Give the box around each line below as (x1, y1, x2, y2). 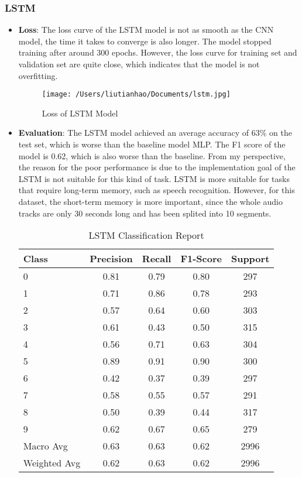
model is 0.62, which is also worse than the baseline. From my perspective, (18, 149, 286, 162)
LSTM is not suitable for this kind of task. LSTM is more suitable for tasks (18, 172, 290, 184)
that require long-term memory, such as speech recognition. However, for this (18, 184, 295, 196)
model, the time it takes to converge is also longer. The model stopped (18, 35, 272, 47)
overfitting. (18, 69, 58, 81)
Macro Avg (23, 439, 68, 453)
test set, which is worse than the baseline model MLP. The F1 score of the (18, 138, 286, 150)
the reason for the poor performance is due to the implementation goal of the (18, 161, 296, 173)
